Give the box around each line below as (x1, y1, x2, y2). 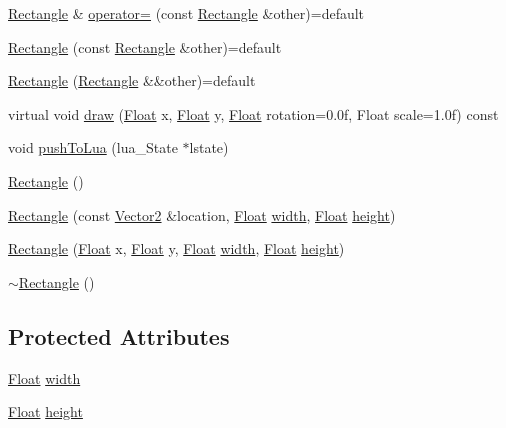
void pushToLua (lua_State (8, 137, 178, 158)
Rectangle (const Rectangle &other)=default (8, 36, 282, 57)
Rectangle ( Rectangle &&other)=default (8, 70, 256, 91)
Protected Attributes (8, 320, 230, 351)
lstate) (189, 137, 229, 158)
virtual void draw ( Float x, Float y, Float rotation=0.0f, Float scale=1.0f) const (8, 103, 499, 124)
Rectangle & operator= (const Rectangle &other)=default (8, 3, 365, 23)
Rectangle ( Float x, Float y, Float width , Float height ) (8, 238, 345, 259)
